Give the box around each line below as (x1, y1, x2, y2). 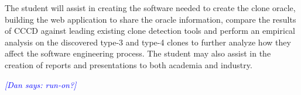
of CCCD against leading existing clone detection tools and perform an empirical (5, 24, 295, 37)
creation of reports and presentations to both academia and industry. (5, 58, 252, 71)
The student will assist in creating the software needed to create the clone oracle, (5, 2, 296, 13)
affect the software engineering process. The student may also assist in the (5, 47, 271, 59)
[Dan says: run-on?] (5, 78, 77, 90)
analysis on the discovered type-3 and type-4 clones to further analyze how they (5, 36, 291, 48)
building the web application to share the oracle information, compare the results (5, 13, 296, 25)
